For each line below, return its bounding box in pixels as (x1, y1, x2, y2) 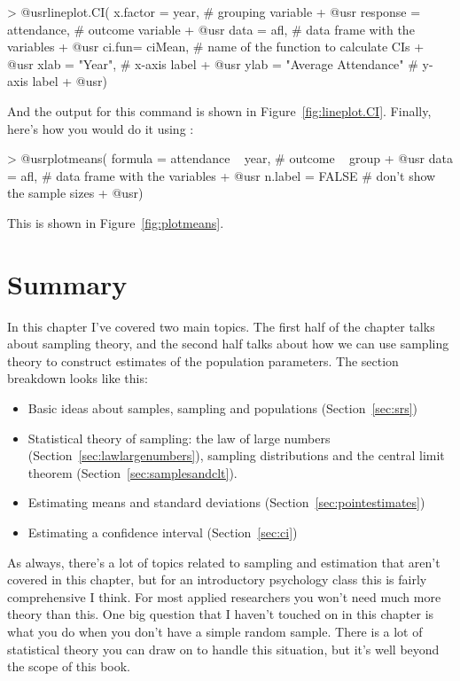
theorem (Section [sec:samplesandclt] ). (27, 463, 238, 481)
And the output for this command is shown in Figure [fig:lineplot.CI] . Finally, (7, 101, 432, 120)
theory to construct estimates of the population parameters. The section (7, 351, 399, 370)
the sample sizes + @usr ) (7, 184, 144, 202)
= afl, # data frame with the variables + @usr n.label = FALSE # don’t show (7, 166, 436, 184)
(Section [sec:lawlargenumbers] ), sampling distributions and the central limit (27, 446, 445, 465)
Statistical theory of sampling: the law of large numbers (27, 428, 331, 447)
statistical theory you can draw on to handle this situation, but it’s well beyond (7, 639, 440, 658)
